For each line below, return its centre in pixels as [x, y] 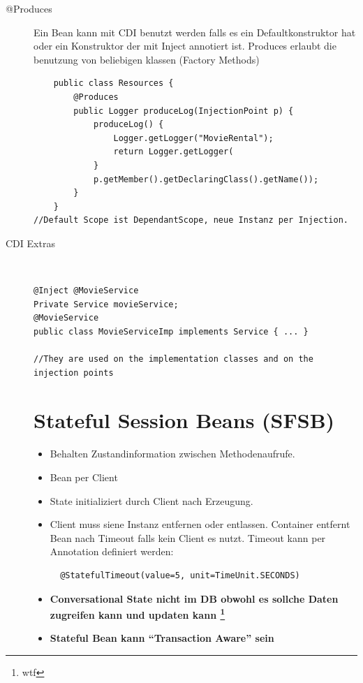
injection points [74, 373]
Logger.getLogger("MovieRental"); [193, 138]
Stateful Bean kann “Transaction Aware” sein [162, 638]
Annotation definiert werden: [112, 551]
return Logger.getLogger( [173, 152]
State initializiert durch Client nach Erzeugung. [151, 500]
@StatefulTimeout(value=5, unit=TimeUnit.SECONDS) [180, 575]
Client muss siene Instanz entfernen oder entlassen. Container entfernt [200, 524]
